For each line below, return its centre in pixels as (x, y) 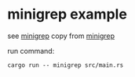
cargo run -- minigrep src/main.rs (66, 65)
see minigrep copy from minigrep (61, 36)
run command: (31, 51)
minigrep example (67, 14)
